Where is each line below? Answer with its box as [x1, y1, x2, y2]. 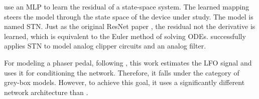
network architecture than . [4, 86, 88, 97]
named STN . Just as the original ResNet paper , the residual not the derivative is [4, 21, 255, 31]
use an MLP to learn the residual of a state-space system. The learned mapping [4, 1, 249, 11]
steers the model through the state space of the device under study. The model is [4, 11, 253, 21]
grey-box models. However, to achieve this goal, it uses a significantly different [4, 77, 245, 87]
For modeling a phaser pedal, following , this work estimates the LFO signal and [4, 57, 252, 67]
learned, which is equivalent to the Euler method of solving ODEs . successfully [4, 30, 246, 41]
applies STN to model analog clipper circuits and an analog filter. [4, 40, 206, 51]
